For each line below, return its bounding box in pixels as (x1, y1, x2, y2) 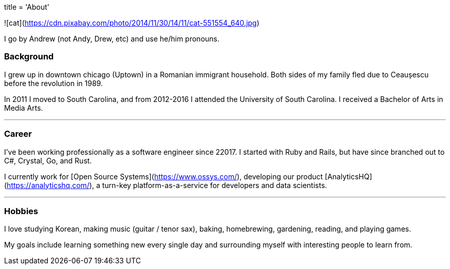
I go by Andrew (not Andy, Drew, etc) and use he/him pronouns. (4, 34, 219, 43)
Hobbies (4, 205, 39, 216)
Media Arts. (4, 103, 43, 112)
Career (4, 129, 32, 139)
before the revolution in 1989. (4, 78, 103, 88)
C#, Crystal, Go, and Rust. (4, 156, 92, 165)
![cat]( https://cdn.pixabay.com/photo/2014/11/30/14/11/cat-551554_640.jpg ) (4, 18, 259, 27)
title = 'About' (4, 3, 50, 11)
